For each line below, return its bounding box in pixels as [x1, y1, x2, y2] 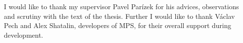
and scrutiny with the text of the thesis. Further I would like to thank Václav [4, 11, 235, 21]
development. [4, 29, 43, 40]
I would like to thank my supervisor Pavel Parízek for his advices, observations [4, 1, 239, 11]
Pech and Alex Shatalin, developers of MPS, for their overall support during [4, 20, 231, 30]
